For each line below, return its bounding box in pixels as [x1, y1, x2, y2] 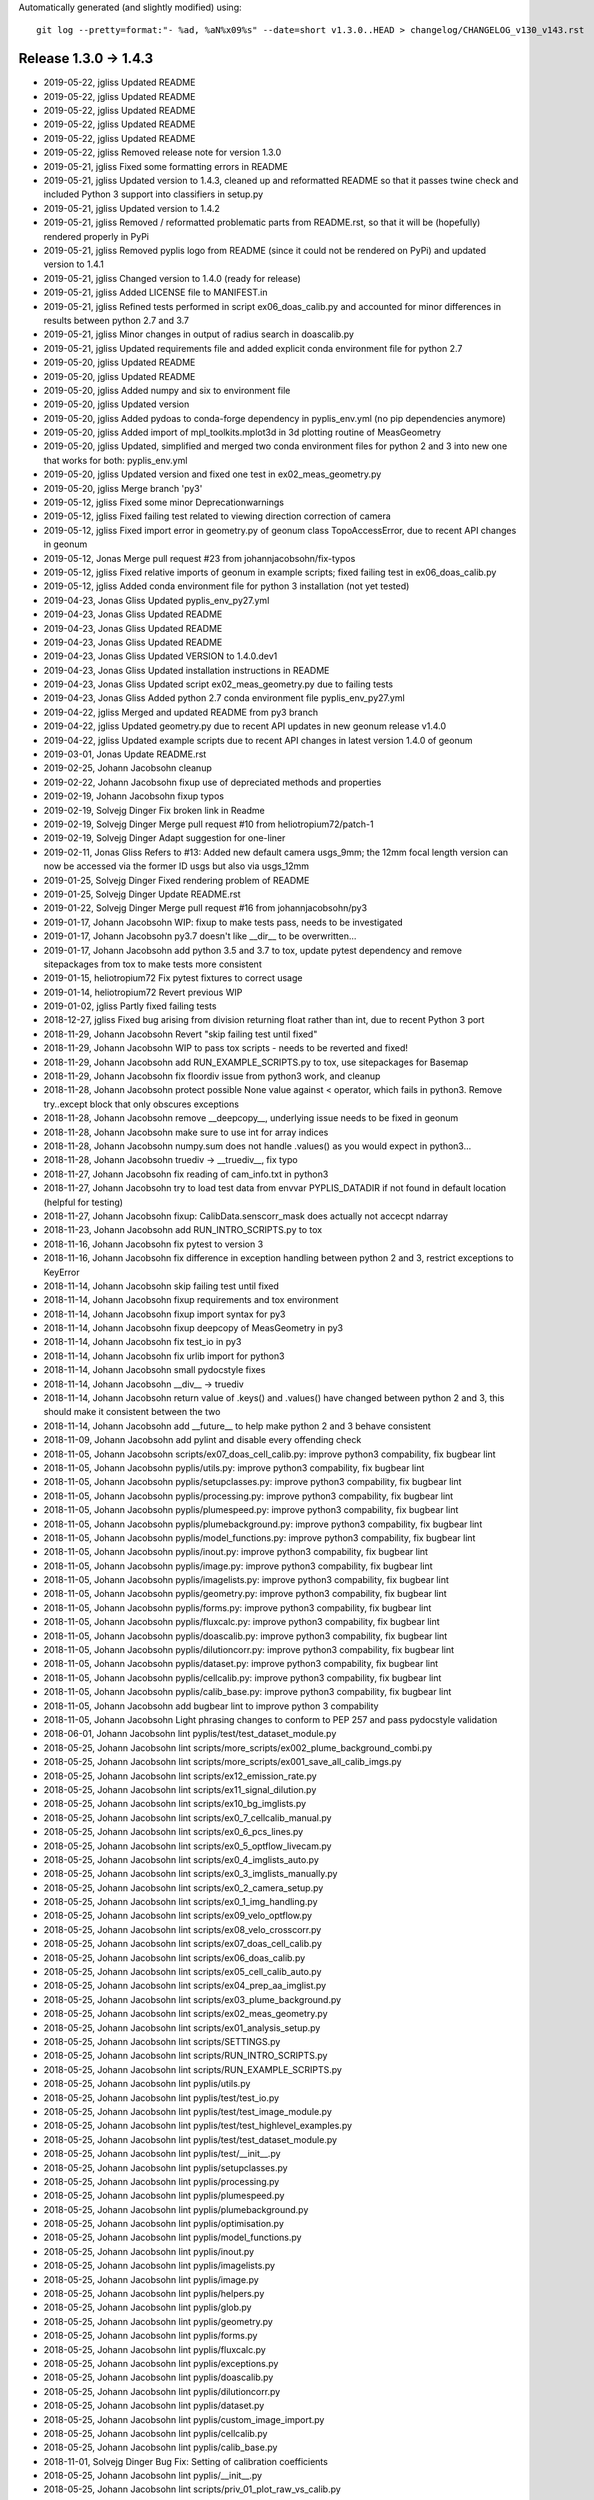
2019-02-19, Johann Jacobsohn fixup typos [43, 790, 225, 802]
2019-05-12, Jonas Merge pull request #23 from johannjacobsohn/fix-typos [43, 552, 356, 564]
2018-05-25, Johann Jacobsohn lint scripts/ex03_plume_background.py [43, 1993, 342, 2005]
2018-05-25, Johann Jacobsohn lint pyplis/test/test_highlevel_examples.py [43, 2120, 353, 2132]
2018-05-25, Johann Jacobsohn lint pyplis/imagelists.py [43, 2260, 275, 2272]
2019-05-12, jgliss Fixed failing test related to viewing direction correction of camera [43, 510, 392, 522]
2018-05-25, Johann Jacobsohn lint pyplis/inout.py [43, 2245, 255, 2257]
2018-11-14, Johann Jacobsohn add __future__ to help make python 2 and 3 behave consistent [43, 1420, 432, 1432]
